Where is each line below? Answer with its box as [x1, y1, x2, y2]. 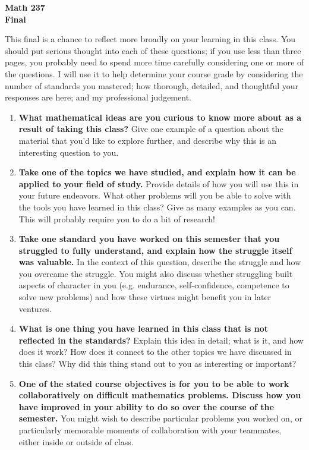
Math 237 [5, 1, 45, 13]
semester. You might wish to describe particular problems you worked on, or [18, 412, 302, 424]
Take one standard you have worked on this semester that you [18, 232, 280, 245]
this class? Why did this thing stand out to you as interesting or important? [18, 357, 297, 370]
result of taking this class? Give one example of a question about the [18, 122, 283, 135]
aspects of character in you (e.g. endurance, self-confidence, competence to [18, 279, 289, 291]
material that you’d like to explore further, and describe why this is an [18, 134, 277, 146]
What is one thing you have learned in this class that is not [18, 322, 269, 335]
